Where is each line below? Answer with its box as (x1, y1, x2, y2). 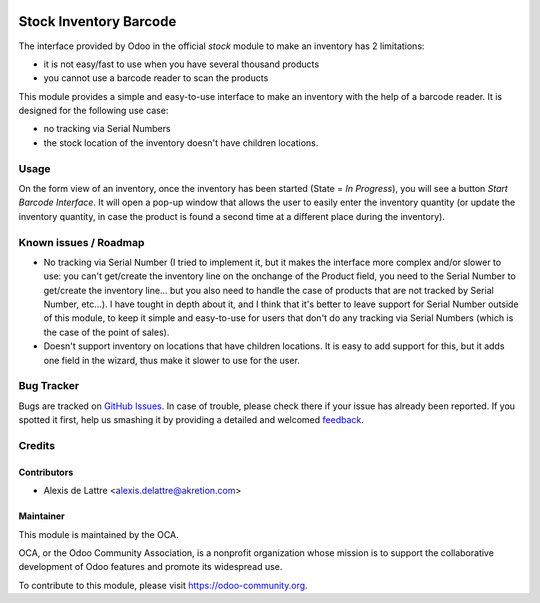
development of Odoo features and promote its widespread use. (18, 561, 283, 573)
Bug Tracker (18, 379, 80, 393)
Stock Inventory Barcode (18, 13, 177, 30)
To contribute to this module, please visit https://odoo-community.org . (18, 579, 309, 591)
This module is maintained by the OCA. (18, 528, 179, 540)
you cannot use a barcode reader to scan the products (43, 72, 269, 84)
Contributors (18, 466, 74, 478)
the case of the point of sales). (43, 326, 170, 338)
